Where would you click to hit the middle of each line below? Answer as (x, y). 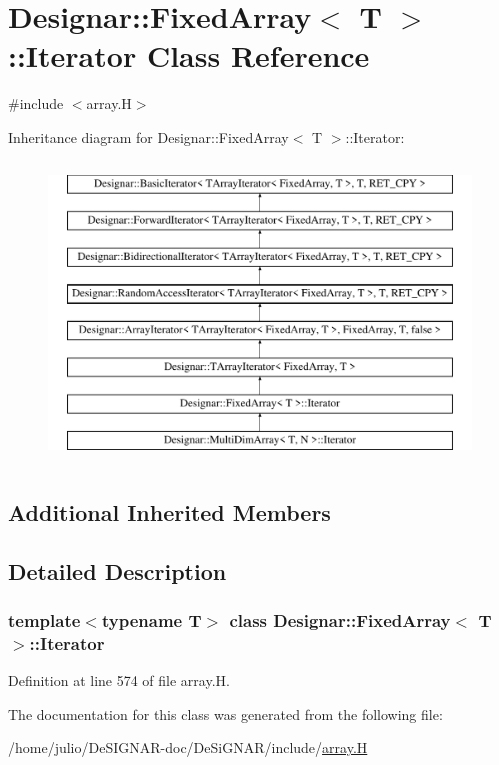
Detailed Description (117, 570)
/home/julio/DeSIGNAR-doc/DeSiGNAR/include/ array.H (188, 747)
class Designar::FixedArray (340, 619)
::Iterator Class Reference (189, 55)
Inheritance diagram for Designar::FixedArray (148, 136)
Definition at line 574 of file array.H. (119, 680)
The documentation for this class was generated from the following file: (225, 713)
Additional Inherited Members (169, 511)
